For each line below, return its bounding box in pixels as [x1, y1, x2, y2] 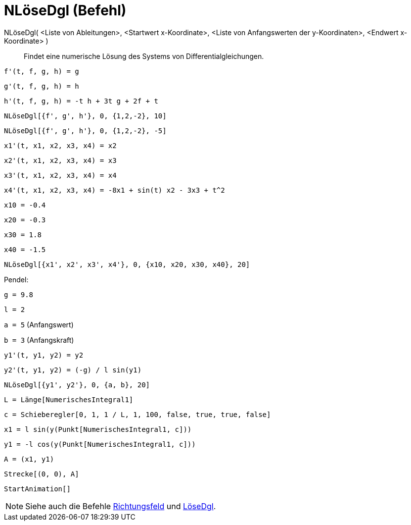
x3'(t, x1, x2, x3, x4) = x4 [4, 171, 117, 179]
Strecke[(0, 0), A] [4, 470, 79, 478]
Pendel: [4, 275, 29, 284]
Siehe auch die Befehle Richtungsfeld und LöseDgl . [25, 501, 216, 511]
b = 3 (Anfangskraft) [4, 335, 74, 344]
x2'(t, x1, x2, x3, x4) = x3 [4, 156, 117, 164]
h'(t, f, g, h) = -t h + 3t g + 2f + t [4, 97, 158, 105]
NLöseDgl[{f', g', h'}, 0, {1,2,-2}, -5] [4, 126, 167, 135]
